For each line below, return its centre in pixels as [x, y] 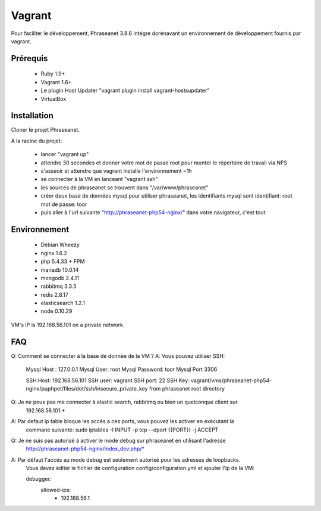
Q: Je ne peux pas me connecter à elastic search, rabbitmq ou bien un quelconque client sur [124, 402]
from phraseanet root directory [187, 388]
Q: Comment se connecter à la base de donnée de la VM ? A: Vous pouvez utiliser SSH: [118, 356]
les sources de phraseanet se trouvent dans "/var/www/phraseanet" [125, 188]
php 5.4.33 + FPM [63, 262]
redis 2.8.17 [54, 294]
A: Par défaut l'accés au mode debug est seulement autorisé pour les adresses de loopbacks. [126, 459]
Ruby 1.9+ [53, 74]
